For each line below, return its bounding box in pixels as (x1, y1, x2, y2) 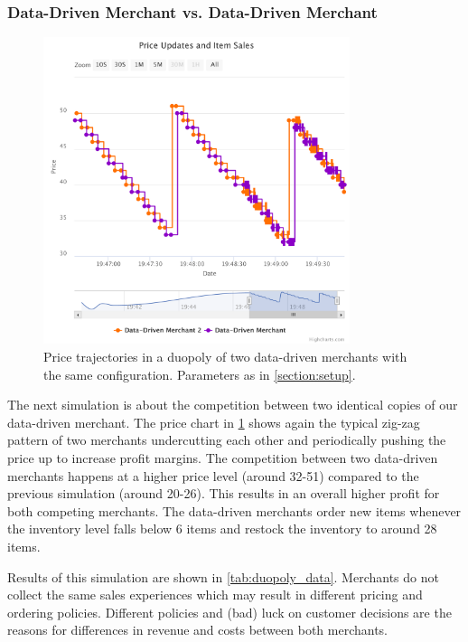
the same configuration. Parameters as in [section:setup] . (43, 364, 356, 383)
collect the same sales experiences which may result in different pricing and (7, 585, 423, 604)
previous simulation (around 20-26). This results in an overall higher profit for (7, 484, 440, 503)
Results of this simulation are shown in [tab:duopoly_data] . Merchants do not (7, 567, 439, 586)
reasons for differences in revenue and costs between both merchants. (7, 620, 388, 639)
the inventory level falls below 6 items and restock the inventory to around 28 (7, 519, 437, 538)
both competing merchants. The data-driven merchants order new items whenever (7, 501, 462, 520)
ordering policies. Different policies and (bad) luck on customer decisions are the (7, 602, 452, 621)
